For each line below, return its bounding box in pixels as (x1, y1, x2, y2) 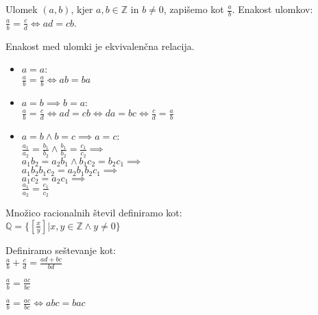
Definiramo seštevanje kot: (5, 242, 116, 257)
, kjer (71, 2, 93, 16)
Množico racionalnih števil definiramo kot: (5, 205, 182, 219)
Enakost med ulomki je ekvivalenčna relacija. (5, 38, 195, 53)
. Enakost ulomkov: (232, 2, 313, 16)
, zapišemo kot (163, 2, 224, 16)
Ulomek (5, 2, 38, 16)
